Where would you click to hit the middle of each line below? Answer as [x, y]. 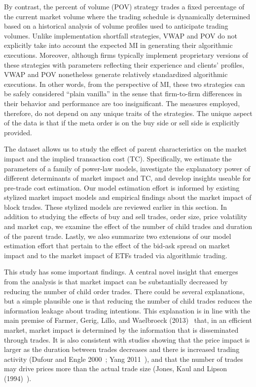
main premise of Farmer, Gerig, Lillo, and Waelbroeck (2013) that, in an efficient [128, 320]
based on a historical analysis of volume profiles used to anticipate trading [116, 26]
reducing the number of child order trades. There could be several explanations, [124, 291]
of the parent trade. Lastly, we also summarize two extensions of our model [118, 236]
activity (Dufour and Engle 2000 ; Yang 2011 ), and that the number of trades [124, 359]
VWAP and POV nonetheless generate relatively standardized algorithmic [116, 74]
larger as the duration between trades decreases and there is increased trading [122, 349]
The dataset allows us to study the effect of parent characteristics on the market [126, 149]
